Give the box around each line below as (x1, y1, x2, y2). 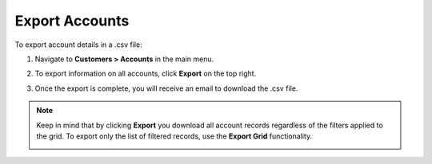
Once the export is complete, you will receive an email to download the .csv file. (34, 84, 298, 93)
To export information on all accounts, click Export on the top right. (34, 68, 257, 79)
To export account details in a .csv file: (14, 40, 143, 49)
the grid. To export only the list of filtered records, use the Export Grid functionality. (36, 131, 312, 141)
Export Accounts (14, 12, 130, 29)
